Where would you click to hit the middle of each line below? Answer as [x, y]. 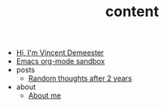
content [132, 12]
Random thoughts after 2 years [80, 78]
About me [45, 96]
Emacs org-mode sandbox [60, 61]
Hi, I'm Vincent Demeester [60, 53]
